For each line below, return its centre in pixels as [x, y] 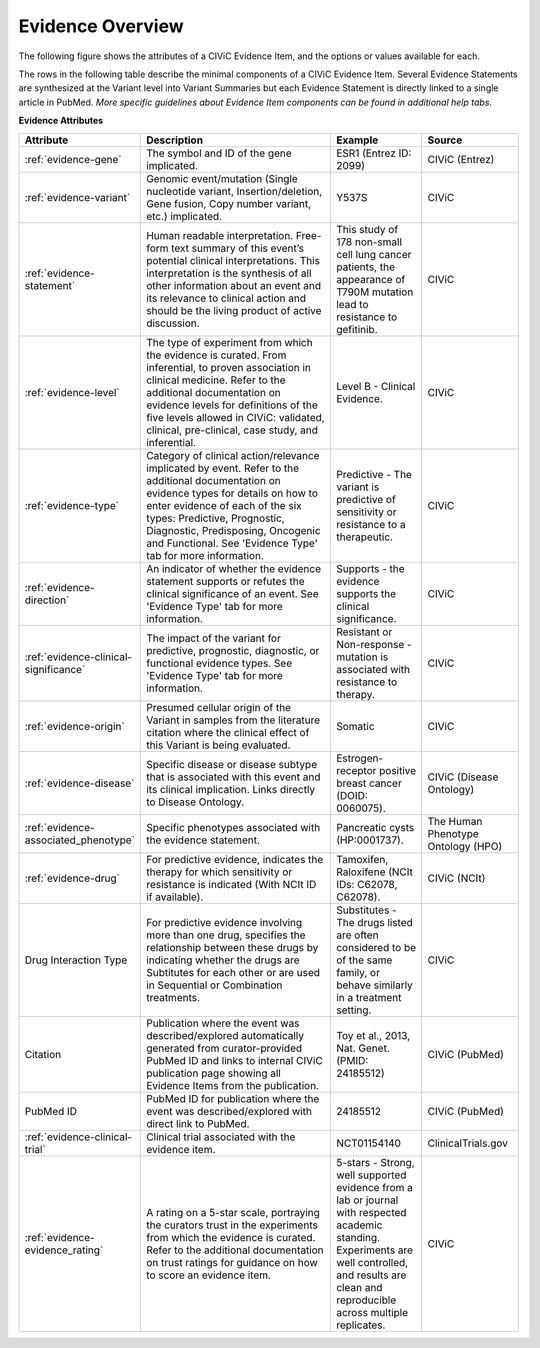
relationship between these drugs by [232, 947]
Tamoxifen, [362, 859]
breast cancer [369, 783]
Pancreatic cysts [375, 827]
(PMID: [352, 1060]
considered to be [376, 947]
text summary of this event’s [238, 248]
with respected [371, 1212]
